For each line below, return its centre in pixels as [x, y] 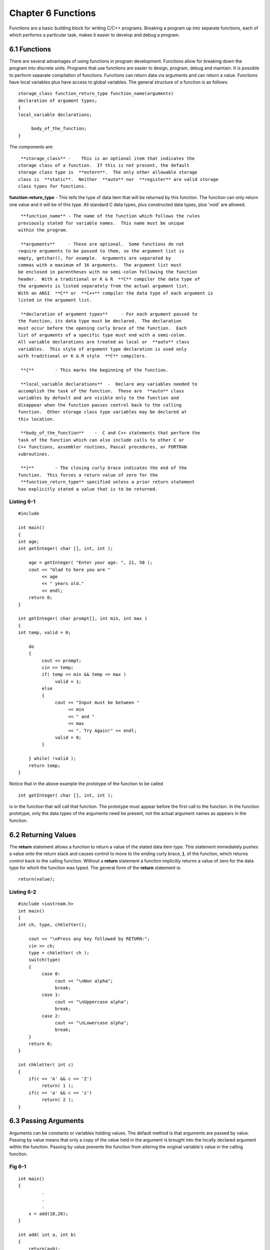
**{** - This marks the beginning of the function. [94, 370]
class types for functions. [52, 186]
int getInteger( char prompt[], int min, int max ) [83, 618]
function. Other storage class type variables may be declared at [102, 412]
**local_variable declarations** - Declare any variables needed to [109, 384]
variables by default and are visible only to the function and [99, 398]
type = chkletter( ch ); [59, 953]
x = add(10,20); [48, 1213]
